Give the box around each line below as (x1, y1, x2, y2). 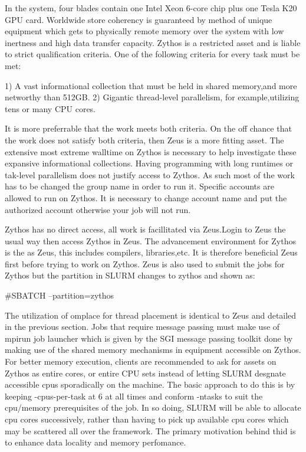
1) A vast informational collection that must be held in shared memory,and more (5, 79, 297, 91)
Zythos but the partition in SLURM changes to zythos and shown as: (5, 269, 255, 281)
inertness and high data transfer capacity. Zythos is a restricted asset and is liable (5, 36, 301, 48)
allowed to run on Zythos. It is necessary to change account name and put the (5, 191, 287, 204)
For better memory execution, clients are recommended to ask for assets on (5, 355, 277, 368)
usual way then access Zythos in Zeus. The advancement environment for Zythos (5, 234, 296, 247)
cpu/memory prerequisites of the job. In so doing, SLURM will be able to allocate (5, 401, 301, 414)
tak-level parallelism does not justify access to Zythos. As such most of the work (5, 168, 295, 181)
